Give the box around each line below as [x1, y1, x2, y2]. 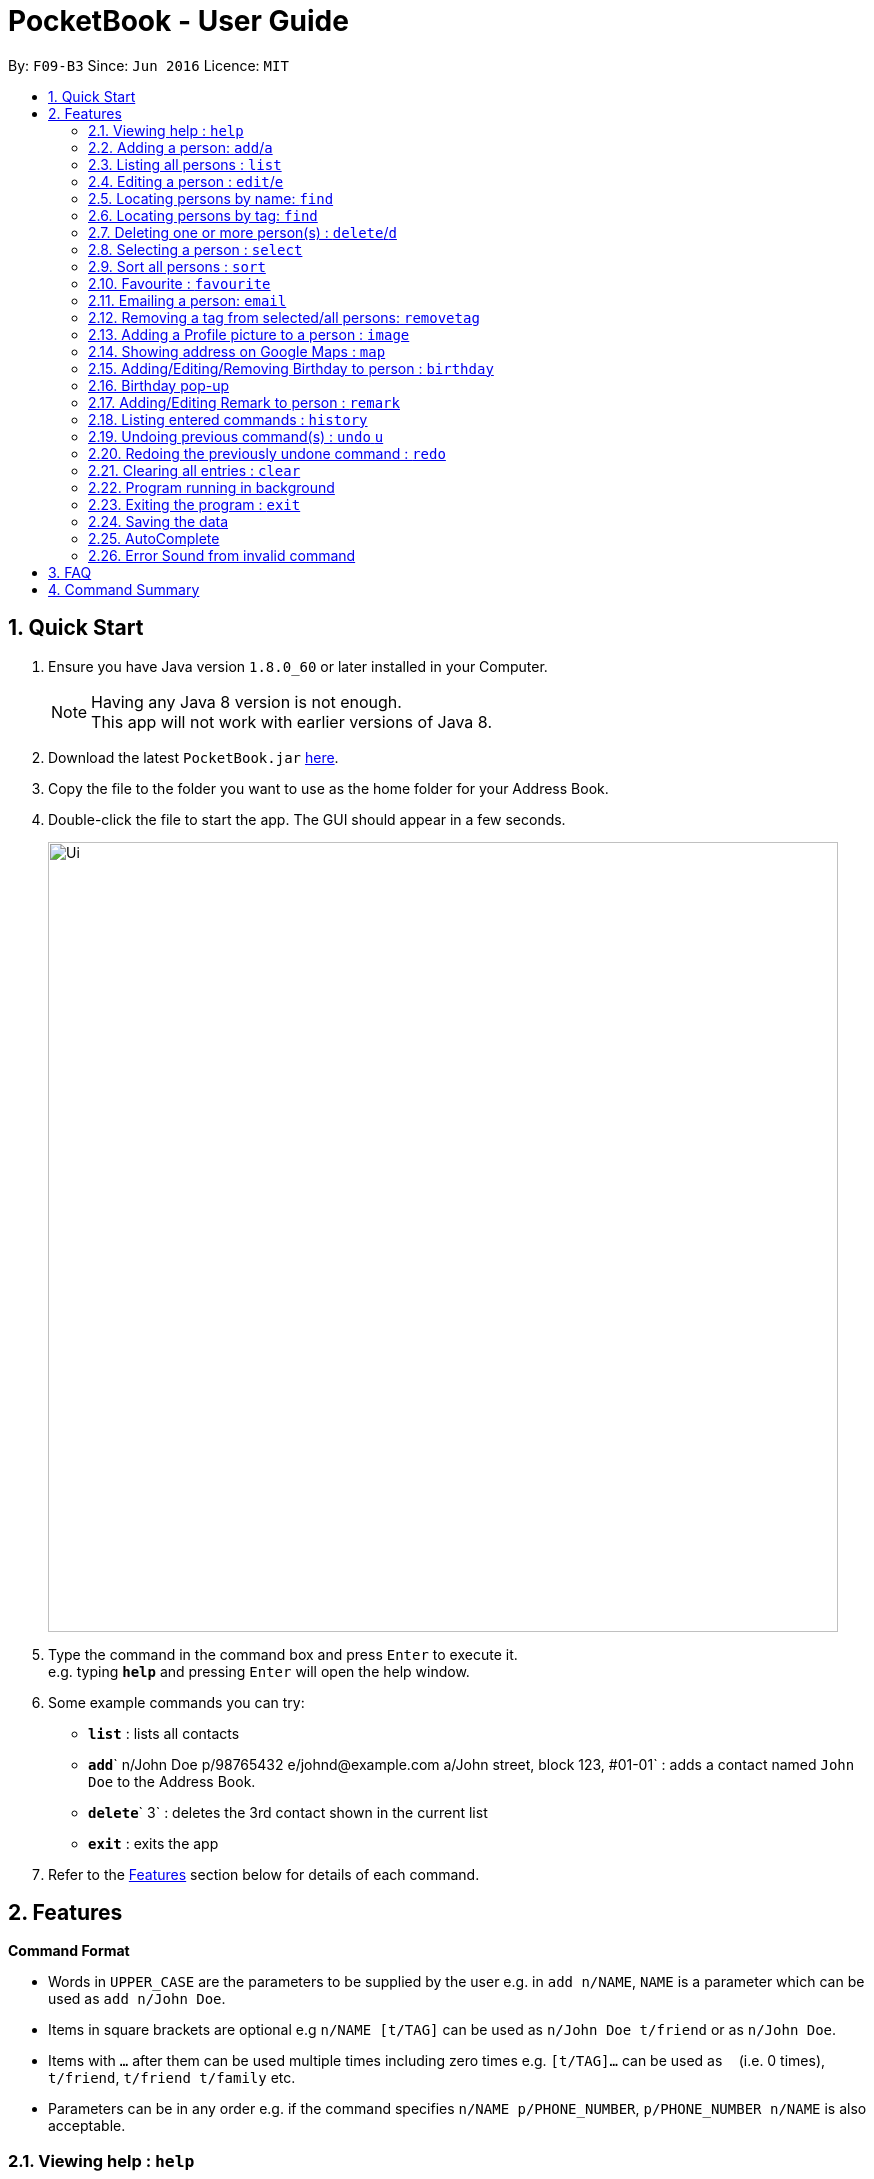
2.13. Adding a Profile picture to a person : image [88, 325, 410, 343]
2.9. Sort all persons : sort [88, 257, 266, 275]
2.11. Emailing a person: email [88, 291, 287, 309]
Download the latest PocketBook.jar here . [48, 748, 339, 766]
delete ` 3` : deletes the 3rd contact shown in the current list [88, 1803, 488, 1821]
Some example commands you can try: [48, 1693, 305, 1711]
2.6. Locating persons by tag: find [88, 206, 318, 224]
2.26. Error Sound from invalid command [88, 546, 356, 564]
